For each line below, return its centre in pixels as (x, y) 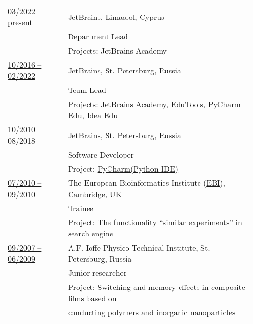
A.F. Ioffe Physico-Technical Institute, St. (139, 247)
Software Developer (101, 154)
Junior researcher (97, 273)
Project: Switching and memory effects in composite (156, 287)
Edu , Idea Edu (93, 115)
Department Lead (98, 36)
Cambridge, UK (95, 194)
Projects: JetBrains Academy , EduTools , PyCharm (154, 104)
